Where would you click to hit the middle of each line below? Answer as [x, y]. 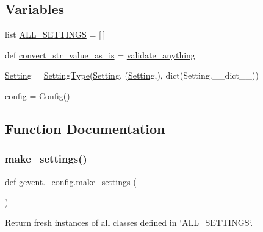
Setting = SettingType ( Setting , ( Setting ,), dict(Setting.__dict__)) [132, 75]
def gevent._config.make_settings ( [71, 181]
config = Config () [38, 95]
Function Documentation [85, 128]
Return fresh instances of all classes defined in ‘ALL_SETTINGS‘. [129, 222]
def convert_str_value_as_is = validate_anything [100, 54]
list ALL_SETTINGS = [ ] [55, 34]
